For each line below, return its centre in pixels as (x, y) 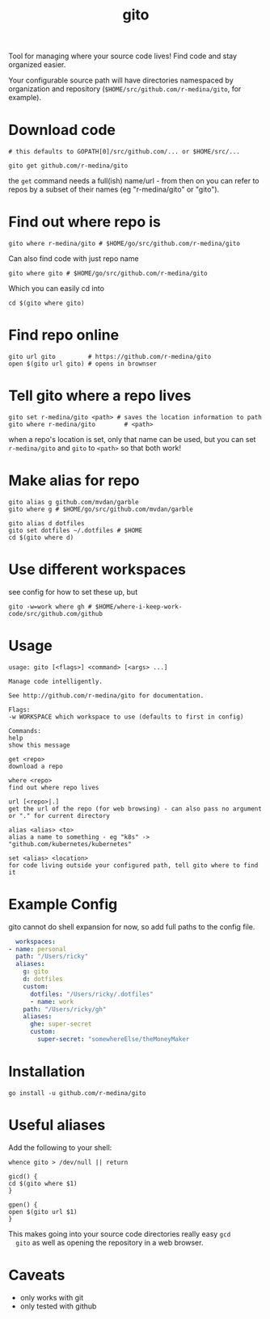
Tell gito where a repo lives (100, 396)
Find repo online (64, 335)
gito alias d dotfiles (46, 523)
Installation (47, 1072)
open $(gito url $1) (43, 1212)
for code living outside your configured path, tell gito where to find (133, 865)
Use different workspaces (97, 569)
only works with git (52, 1297)
